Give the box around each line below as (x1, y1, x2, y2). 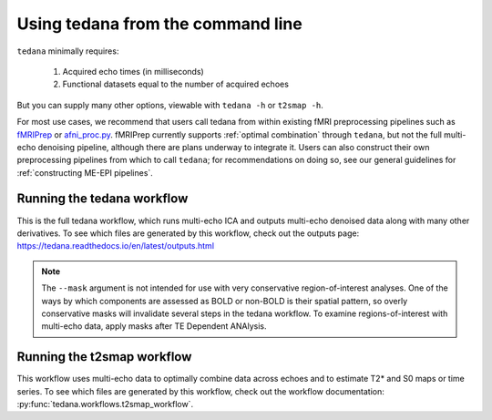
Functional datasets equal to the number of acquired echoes (62, 78, 289, 90)
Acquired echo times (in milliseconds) (62, 66, 204, 77)
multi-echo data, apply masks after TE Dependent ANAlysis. (41, 321, 267, 332)
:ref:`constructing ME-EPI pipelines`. (16, 167, 154, 178)
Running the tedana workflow (16, 191, 189, 207)
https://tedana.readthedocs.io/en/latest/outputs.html (16, 241, 214, 251)
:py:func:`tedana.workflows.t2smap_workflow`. (16, 399, 194, 409)
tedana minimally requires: (16, 46, 119, 56)
